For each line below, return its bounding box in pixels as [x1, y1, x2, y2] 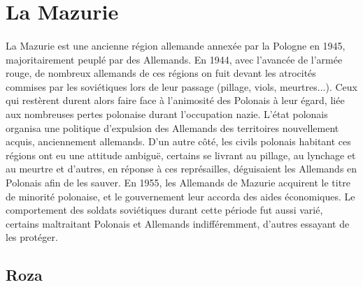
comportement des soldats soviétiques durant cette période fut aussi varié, [6, 203, 323, 217]
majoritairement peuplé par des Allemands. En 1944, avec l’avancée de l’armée [6, 52, 343, 66]
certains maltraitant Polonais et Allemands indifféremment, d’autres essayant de [6, 216, 350, 230]
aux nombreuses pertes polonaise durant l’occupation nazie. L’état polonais [6, 106, 328, 121]
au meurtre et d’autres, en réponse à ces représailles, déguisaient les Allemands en [6, 161, 357, 176]
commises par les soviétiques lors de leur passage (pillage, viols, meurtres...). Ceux [6, 79, 357, 94]
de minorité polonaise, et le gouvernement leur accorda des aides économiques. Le [6, 189, 355, 203]
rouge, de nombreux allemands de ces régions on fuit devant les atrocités [6, 66, 316, 80]
